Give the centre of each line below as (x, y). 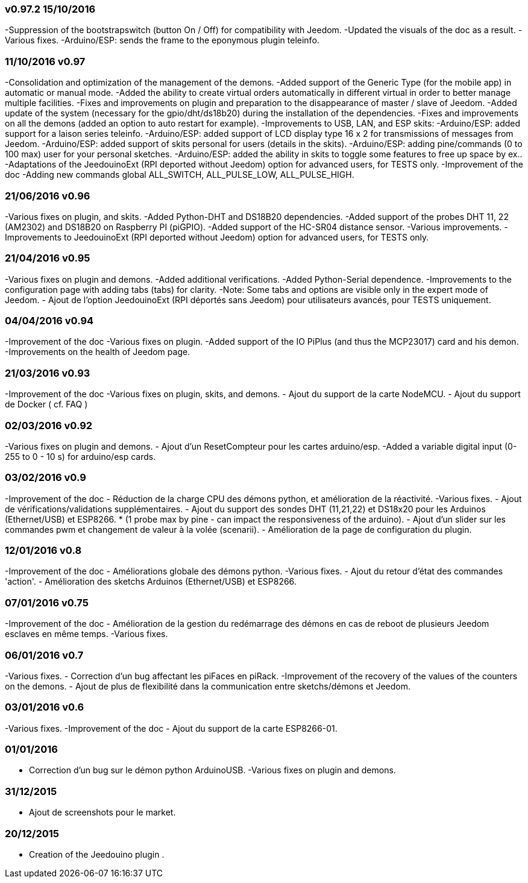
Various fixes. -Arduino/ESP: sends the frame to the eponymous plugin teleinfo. (162, 40)
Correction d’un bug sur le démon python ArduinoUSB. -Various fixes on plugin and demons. (212, 770)
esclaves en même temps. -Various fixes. (86, 634)
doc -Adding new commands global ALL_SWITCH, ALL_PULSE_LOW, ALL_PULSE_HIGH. (180, 175)
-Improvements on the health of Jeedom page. (98, 352)
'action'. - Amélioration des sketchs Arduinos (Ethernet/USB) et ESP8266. (151, 582)
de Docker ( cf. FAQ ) (46, 404)
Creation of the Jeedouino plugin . (97, 854)
